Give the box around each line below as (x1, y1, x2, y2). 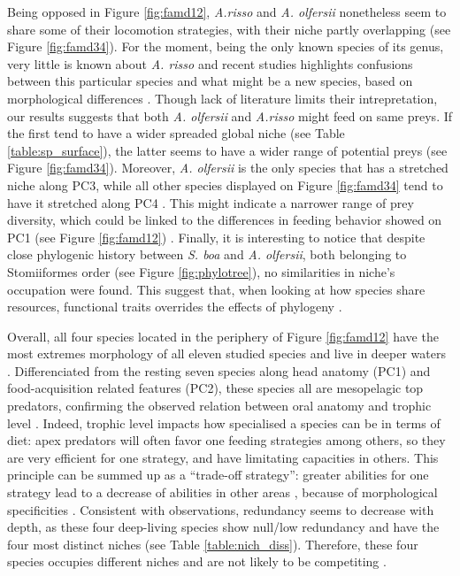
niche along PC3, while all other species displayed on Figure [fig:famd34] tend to (7, 175, 443, 194)
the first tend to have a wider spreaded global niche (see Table (7, 124, 345, 142)
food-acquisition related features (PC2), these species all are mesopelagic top (7, 379, 424, 397)
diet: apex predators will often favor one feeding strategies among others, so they (7, 431, 446, 449)
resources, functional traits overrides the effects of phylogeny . (7, 297, 342, 316)
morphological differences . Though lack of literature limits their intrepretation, (7, 88, 438, 107)
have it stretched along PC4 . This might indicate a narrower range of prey (7, 193, 414, 211)
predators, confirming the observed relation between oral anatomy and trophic (7, 396, 432, 415)
